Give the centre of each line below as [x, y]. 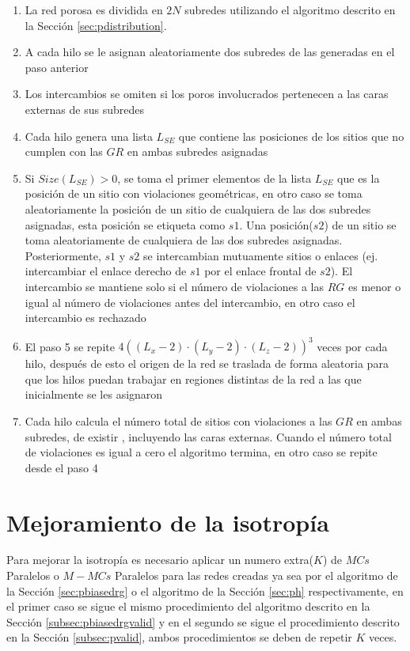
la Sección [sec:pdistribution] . [96, 25]
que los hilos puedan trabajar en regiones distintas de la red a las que [193, 378]
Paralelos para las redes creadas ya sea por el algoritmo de [256, 575]
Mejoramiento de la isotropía [168, 522]
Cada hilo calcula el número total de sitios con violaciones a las [178, 420]
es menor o [375, 286]
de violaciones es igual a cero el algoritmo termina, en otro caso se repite [201, 452]
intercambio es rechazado [85, 318]
